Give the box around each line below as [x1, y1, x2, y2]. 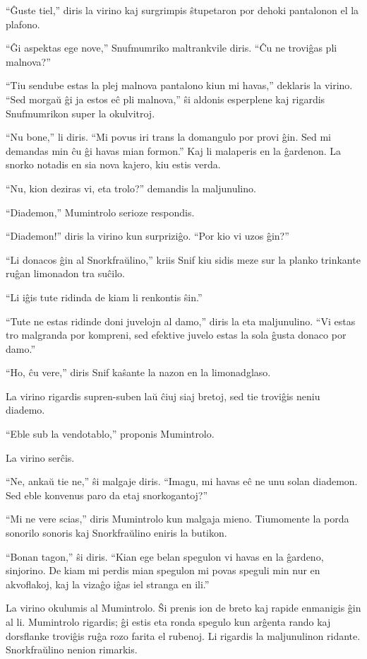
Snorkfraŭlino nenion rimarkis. [6, 642, 138, 657]
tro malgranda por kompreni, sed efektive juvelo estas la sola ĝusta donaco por [6, 327, 347, 342]
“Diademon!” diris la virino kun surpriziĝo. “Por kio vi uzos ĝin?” [6, 228, 289, 243]
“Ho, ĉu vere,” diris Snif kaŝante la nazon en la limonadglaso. [6, 365, 271, 380]
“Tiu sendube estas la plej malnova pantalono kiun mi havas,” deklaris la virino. [6, 78, 353, 93]
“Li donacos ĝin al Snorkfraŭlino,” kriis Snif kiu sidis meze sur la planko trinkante [6, 252, 361, 267]
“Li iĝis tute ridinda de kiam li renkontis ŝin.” [6, 289, 203, 304]
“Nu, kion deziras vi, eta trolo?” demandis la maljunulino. [6, 180, 256, 195]
